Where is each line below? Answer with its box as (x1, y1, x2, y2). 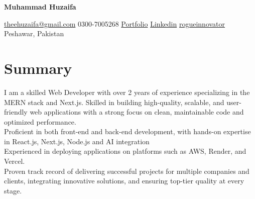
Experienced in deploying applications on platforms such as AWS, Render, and (4, 146, 246, 156)
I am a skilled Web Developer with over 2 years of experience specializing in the (4, 86, 250, 97)
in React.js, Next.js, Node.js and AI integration (4, 136, 150, 146)
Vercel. (4, 156, 25, 166)
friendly (4, 107, 28, 117)
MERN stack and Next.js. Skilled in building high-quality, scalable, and (4, 96, 224, 107)
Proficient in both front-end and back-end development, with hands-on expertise (4, 126, 251, 137)
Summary (4, 57, 72, 78)
